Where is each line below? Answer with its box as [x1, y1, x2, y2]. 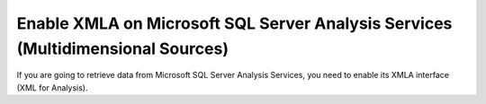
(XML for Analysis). [16, 82, 88, 93]
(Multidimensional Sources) [16, 39, 229, 58]
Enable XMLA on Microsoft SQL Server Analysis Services [16, 13, 453, 33]
